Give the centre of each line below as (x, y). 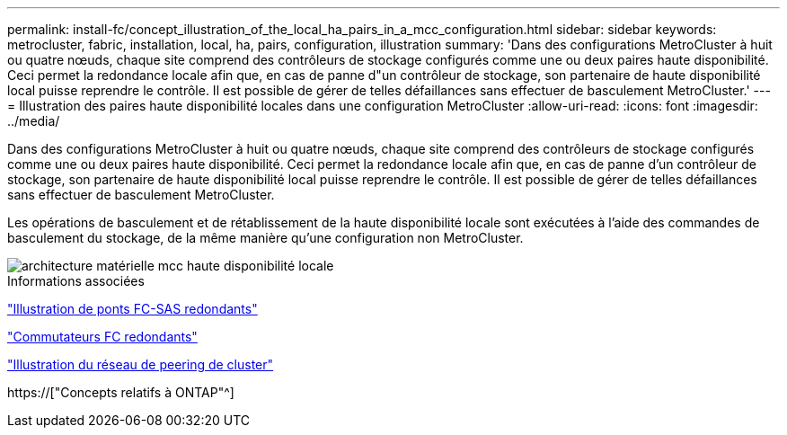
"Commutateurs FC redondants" (102, 337)
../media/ (34, 121)
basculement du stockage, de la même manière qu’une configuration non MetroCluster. (265, 238)
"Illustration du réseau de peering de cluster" (141, 364)
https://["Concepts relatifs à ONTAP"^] (121, 392)
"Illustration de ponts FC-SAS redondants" (133, 309)
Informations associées (76, 281)
